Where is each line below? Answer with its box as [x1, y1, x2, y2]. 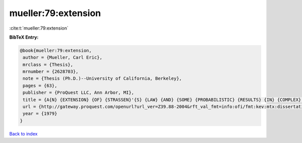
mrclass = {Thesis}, [23, 62, 73, 67]
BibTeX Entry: [9, 34, 39, 40]
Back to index [9, 130, 38, 136]
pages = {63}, [23, 83, 57, 88]
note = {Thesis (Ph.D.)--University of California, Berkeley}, [23, 76, 182, 81]
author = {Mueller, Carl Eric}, [23, 55, 103, 60]
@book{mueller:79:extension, [20, 48, 92, 53]
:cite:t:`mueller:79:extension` [9, 25, 69, 31]
